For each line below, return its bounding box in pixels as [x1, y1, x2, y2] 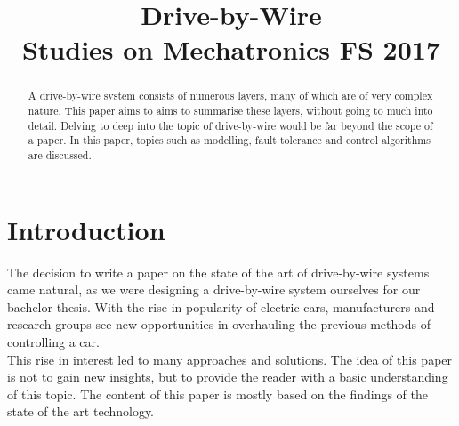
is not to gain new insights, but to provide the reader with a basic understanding [7, 367, 448, 386]
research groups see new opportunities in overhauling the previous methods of [7, 315, 431, 334]
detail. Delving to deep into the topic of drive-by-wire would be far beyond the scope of [28, 117, 433, 133]
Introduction [7, 211, 165, 247]
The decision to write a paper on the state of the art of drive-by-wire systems [7, 262, 430, 281]
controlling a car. [7, 332, 100, 350]
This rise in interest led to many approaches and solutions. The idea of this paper [7, 350, 453, 368]
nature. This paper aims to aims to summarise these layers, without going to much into [28, 103, 433, 118]
